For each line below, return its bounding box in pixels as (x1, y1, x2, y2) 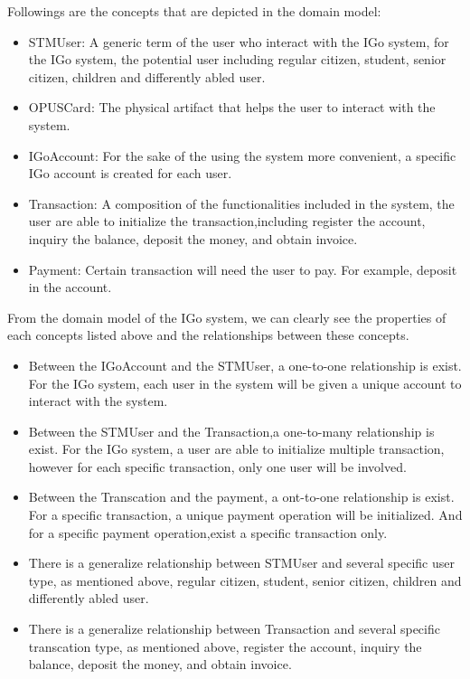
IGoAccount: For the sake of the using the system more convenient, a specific (28, 146, 456, 165)
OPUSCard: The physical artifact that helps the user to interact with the (28, 98, 436, 117)
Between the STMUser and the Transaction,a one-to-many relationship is (28, 421, 435, 440)
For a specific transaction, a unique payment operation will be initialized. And (28, 505, 463, 524)
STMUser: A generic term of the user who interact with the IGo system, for (28, 32, 449, 51)
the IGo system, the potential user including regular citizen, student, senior (28, 50, 446, 69)
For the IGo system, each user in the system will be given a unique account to (28, 373, 462, 392)
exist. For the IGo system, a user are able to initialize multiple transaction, (28, 439, 445, 458)
